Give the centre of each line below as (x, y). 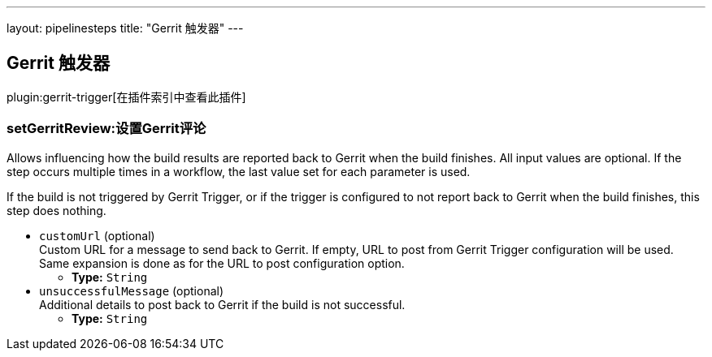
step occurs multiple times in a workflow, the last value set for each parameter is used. (239, 171)
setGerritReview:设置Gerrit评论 (106, 129)
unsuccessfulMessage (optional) (132, 290)
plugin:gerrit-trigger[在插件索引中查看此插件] (126, 97)
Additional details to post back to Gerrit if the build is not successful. (222, 304)
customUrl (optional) (97, 235)
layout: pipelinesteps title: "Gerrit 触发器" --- (125, 28)
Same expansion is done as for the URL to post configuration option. (222, 263)
